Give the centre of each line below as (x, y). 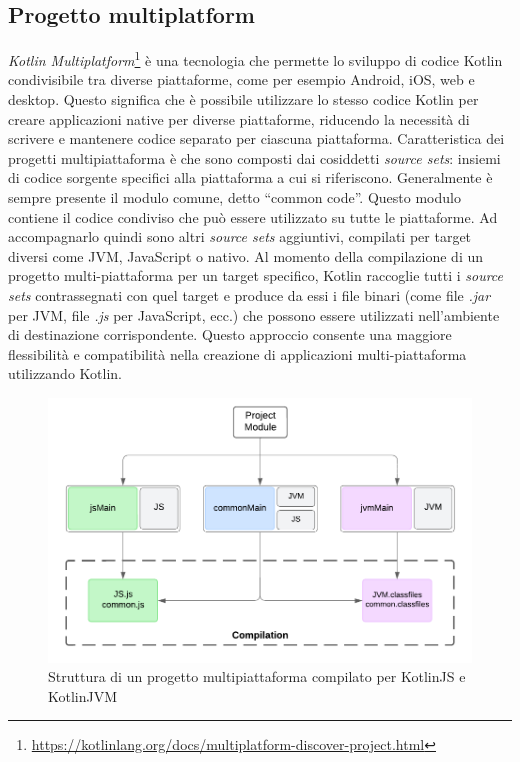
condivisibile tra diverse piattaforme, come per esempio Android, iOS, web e (241, 79)
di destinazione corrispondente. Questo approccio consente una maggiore (230, 334)
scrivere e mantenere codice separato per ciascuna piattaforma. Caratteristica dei (256, 138)
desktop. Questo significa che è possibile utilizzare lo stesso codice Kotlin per (243, 99)
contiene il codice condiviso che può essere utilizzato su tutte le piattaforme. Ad (253, 216)
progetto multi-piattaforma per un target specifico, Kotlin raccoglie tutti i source (256, 275)
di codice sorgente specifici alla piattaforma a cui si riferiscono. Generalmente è (250, 177)
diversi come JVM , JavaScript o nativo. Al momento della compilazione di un (246, 255)
